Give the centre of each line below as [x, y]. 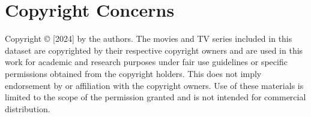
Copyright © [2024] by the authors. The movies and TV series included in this [149, 39]
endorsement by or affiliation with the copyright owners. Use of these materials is [154, 85]
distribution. [28, 108]
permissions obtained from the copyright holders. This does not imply [133, 73]
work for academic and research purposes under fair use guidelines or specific [146, 62]
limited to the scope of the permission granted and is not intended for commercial [155, 97]
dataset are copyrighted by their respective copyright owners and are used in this [154, 50]
